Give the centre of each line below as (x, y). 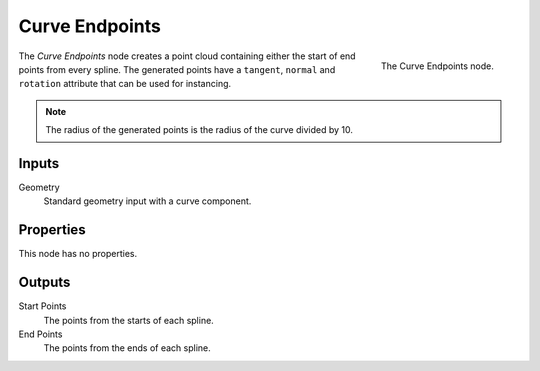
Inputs (39, 163)
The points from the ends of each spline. (127, 348)
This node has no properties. (78, 254)
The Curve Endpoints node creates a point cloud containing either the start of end (187, 56)
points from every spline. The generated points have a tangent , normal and (177, 69)
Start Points (42, 306)
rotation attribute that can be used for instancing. (125, 84)
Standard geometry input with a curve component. (147, 201)
